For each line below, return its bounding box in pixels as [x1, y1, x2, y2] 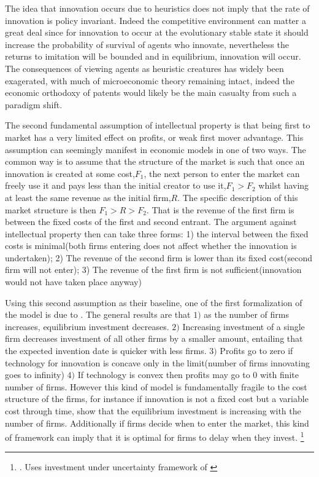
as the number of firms [204, 308, 289, 321]
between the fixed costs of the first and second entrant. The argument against [5, 215, 297, 228]
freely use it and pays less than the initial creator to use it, [5, 179, 226, 192]
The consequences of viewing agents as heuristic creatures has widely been [5, 61, 284, 74]
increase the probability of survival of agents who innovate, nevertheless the [5, 37, 289, 50]
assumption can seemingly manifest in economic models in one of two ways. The [5, 143, 306, 156]
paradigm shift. [5, 98, 63, 111]
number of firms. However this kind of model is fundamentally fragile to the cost [5, 380, 307, 393]
